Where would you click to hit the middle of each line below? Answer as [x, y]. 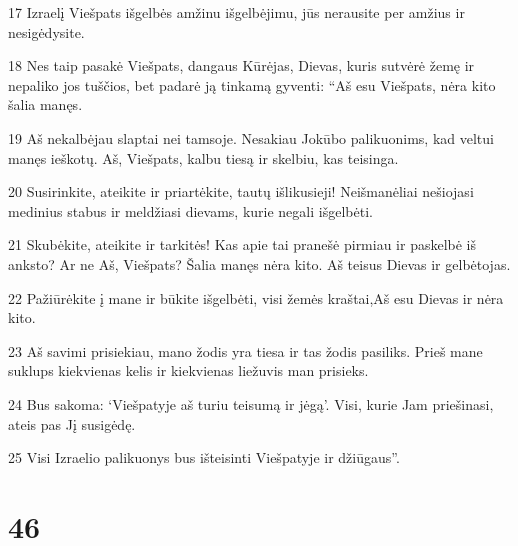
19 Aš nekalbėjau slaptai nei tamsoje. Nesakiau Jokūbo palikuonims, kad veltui [251, 137]
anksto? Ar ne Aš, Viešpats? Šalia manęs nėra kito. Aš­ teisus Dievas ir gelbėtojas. [259, 263]
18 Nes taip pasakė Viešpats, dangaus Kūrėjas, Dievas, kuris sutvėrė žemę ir [241, 65]
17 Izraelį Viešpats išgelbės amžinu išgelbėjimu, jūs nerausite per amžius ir [236, 12]
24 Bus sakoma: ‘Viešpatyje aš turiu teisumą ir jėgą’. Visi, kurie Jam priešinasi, [251, 403]
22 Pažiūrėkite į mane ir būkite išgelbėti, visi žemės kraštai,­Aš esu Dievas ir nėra [256, 297]
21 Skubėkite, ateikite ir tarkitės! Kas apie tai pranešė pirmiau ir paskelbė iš [242, 244]
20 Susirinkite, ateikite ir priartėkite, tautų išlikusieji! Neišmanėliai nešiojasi [241, 191]
